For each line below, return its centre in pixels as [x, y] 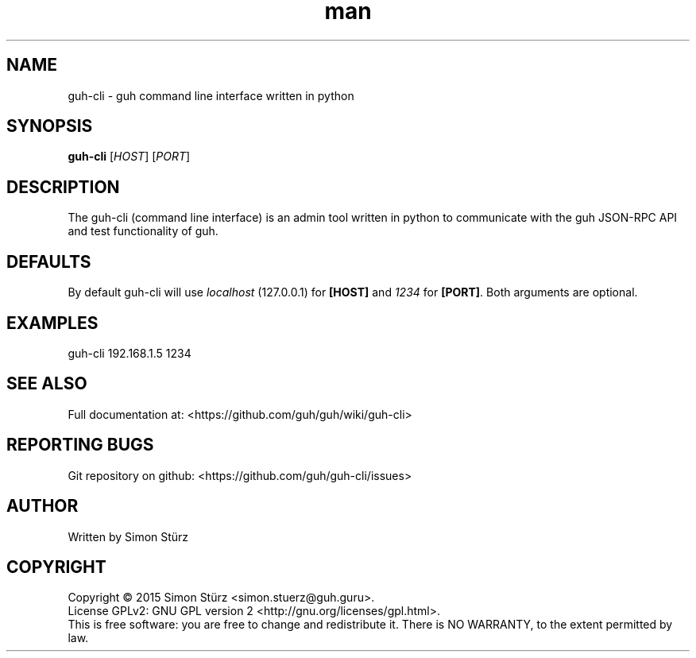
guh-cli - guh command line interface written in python [211, 95]
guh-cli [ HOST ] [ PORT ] [129, 157]
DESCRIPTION [63, 187]
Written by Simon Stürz [128, 536]
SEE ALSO [47, 384]
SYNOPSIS [50, 126]
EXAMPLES [52, 323]
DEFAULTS [49, 261]
